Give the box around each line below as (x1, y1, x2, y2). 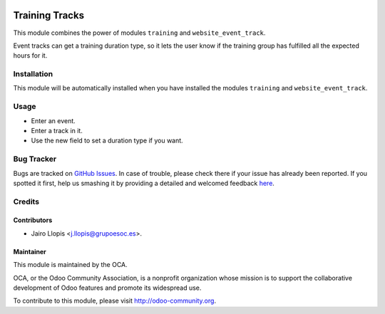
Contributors (13, 216, 53, 224)
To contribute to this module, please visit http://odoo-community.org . (13, 296, 217, 305)
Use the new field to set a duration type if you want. (31, 136, 183, 145)
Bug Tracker (13, 154, 57, 164)
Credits (13, 197, 39, 206)
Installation (13, 69, 53, 79)
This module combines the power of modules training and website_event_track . (13, 28, 266, 37)
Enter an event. (31, 116, 76, 125)
